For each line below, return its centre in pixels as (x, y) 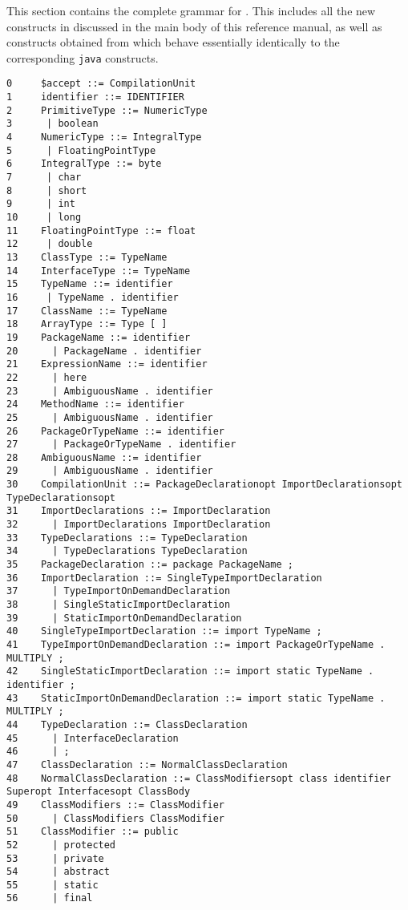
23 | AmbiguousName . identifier (110, 391)
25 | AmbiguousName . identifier (110, 417)
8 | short (47, 190)
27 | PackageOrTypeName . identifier (121, 445)
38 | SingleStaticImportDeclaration (119, 605)
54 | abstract (58, 872)
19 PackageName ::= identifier (99, 337)
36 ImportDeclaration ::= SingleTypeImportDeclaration (164, 578)
